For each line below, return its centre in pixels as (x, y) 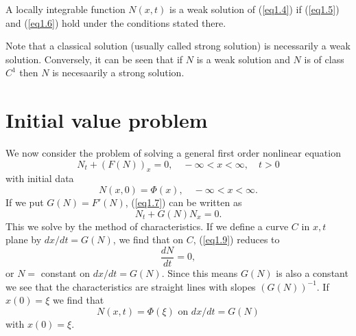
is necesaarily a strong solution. (118, 72)
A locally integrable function (66, 9)
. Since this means (200, 272)
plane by (24, 239)
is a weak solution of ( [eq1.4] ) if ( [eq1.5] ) (254, 9)
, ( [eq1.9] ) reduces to (236, 239)
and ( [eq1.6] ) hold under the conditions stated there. (116, 22)
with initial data (40, 178)
